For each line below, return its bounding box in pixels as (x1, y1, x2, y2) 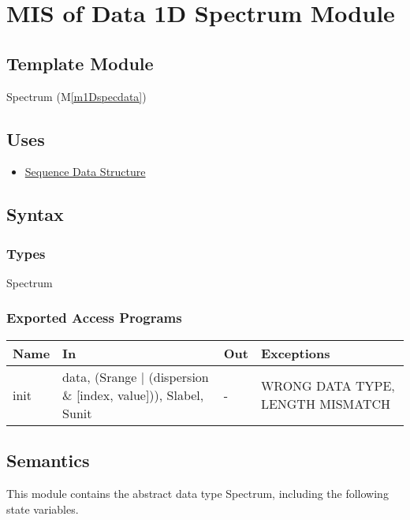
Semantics (6, 448, 90, 473)
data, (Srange (62, 367, 137, 386)
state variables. (6, 500, 79, 517)
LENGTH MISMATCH (260, 395, 391, 413)
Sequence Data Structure (24, 163, 146, 180)
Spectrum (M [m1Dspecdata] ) (6, 88, 147, 104)
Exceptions (260, 343, 330, 362)
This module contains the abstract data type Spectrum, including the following (6, 484, 389, 501)
